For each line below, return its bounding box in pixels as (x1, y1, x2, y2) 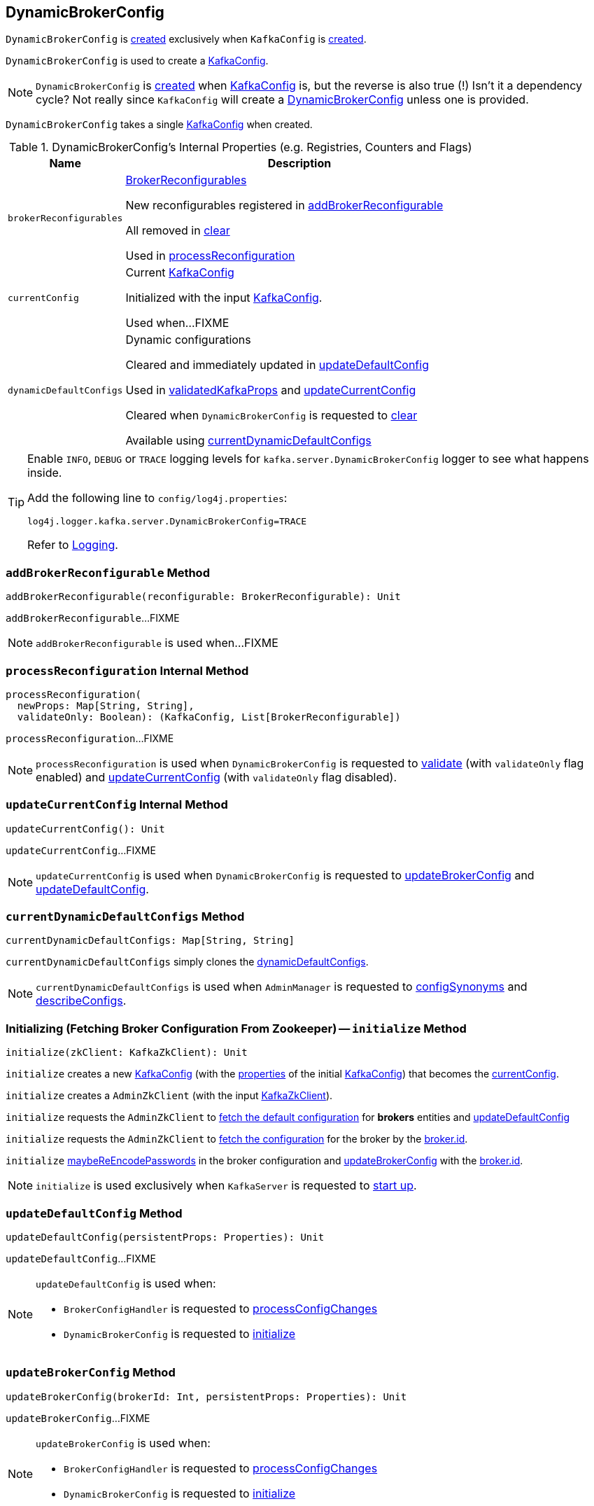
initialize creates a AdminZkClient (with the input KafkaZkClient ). (6, 1089, 333, 1102)
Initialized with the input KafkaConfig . (125, 291, 323, 305)
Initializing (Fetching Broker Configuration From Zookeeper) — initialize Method (6, 1021, 467, 1036)
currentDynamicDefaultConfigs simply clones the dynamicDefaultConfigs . (6, 956, 369, 968)
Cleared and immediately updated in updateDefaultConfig (125, 358, 429, 372)
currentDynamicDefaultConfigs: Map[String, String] (6, 935, 295, 947)
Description (267, 156, 332, 171)
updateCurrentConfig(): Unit (6, 823, 165, 835)
